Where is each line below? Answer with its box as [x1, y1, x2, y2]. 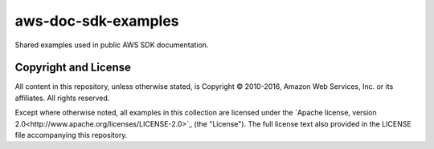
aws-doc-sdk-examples [14, 12, 180, 30]
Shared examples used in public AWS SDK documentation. [14, 40, 209, 50]
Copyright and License [14, 61, 132, 74]
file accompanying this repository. [14, 131, 128, 140]
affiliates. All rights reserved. [14, 93, 110, 103]
